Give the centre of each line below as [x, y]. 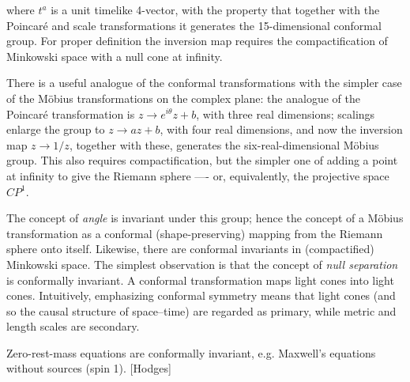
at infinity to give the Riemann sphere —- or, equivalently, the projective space [198, 175]
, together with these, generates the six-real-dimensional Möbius [224, 144]
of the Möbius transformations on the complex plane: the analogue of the [183, 98]
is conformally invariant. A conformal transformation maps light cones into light [200, 280]
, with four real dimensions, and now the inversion [281, 129]
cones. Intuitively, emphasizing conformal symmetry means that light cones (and [201, 295]
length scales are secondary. [73, 326]
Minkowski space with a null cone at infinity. [115, 56]
